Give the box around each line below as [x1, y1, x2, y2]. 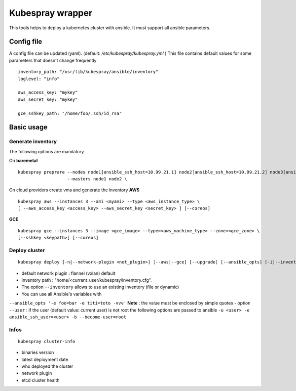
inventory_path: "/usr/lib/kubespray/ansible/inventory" [18, 69, 159, 75]
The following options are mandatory [9, 148, 84, 154]
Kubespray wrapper [9, 7, 93, 18]
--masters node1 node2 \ [67, 176, 128, 181]
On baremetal [9, 158, 38, 164]
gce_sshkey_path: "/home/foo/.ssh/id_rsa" [18, 110, 122, 116]
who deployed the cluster [21, 363, 74, 369]
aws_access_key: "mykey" [18, 89, 78, 95]
